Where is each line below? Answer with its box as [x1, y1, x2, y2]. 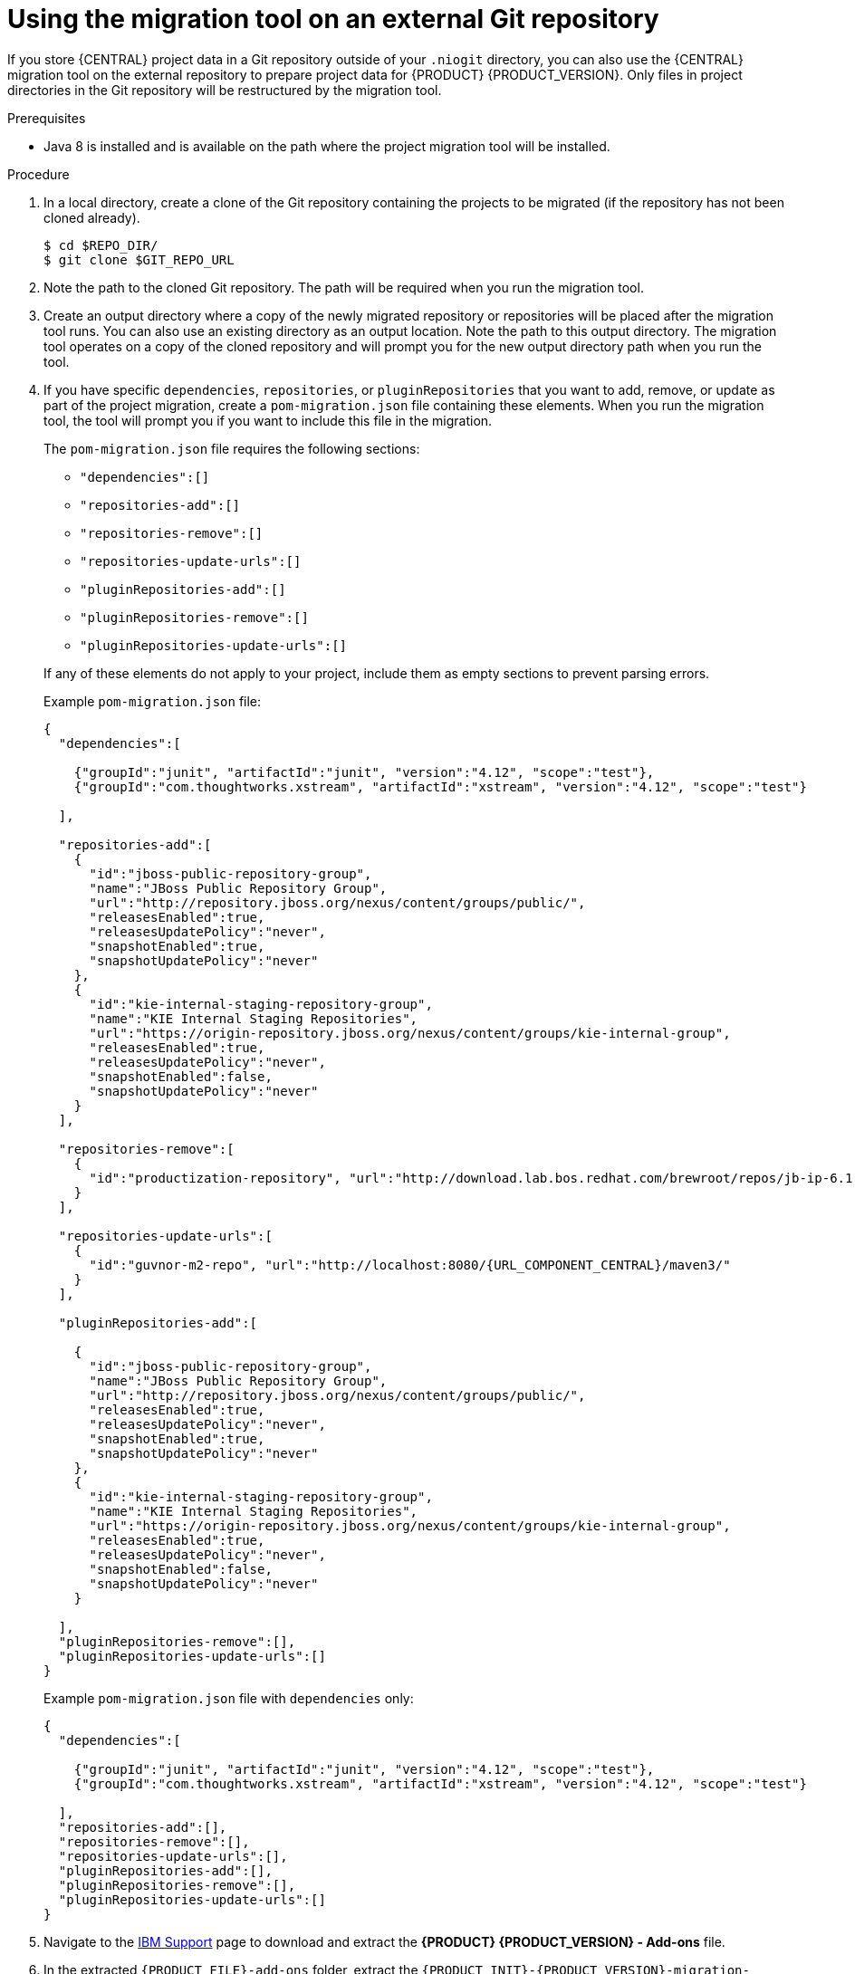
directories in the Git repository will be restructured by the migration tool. [7, 81, 442, 98]
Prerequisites [7, 110, 86, 126]
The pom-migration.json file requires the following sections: [43, 440, 420, 456]
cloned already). [43, 209, 140, 225]
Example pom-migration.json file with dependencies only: [43, 1690, 414, 1706]
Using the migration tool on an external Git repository [7, 4, 659, 34]
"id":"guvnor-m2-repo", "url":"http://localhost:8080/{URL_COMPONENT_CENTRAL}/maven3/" [89, 1257, 731, 1272]
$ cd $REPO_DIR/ [43, 237, 159, 253]
